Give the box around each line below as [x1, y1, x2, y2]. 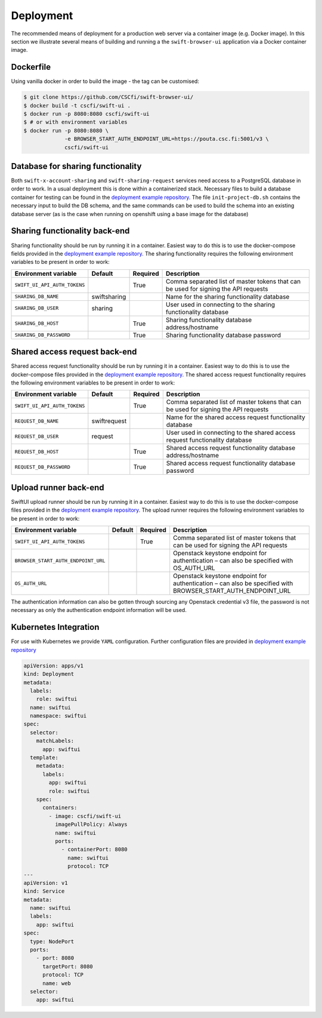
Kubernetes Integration [11, 622, 100, 632]
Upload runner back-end [11, 482, 104, 493]
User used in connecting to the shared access [166, 429, 296, 437]
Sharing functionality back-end [11, 226, 130, 236]
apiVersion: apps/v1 [23, 662, 83, 669]
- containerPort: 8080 [61, 846, 128, 853]
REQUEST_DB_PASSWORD [14, 463, 71, 470]
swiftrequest [91, 417, 127, 425]
